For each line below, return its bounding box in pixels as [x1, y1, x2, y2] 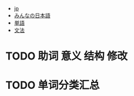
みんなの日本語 [14, 12, 51, 19]
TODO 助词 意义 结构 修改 [5, 49, 128, 63]
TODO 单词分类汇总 [5, 79, 100, 92]
